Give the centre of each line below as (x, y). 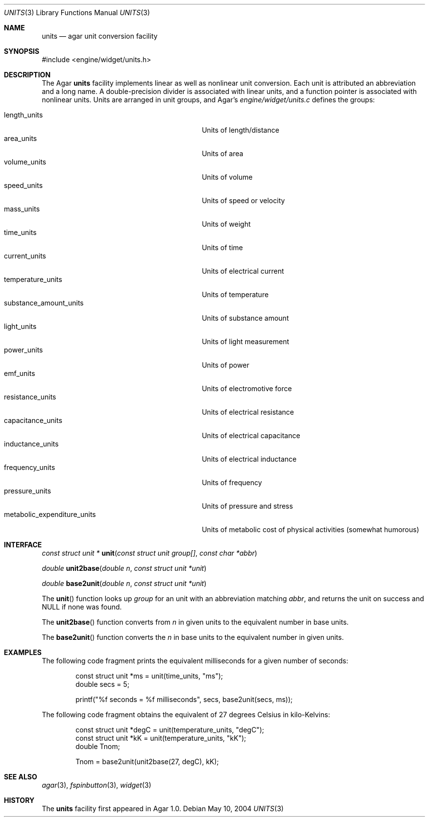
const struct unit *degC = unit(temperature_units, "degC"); (170, 730)
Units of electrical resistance (248, 412)
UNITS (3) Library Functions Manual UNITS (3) (77, 12)
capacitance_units (33, 420)
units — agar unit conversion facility (100, 36)
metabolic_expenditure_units (50, 514)
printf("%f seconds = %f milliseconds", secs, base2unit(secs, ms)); (184, 699)
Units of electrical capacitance (251, 435)
